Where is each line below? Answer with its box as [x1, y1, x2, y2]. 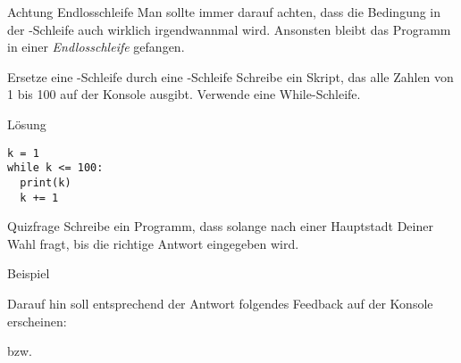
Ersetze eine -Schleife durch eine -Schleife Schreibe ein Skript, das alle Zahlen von [7, 67, 454, 86]
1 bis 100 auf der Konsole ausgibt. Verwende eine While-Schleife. [7, 85, 361, 103]
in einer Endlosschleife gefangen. [7, 37, 185, 56]
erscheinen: [7, 311, 67, 330]
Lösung [7, 114, 46, 133]
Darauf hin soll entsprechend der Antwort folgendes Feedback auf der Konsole [7, 293, 433, 312]
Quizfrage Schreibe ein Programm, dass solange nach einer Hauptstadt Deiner [7, 217, 433, 235]
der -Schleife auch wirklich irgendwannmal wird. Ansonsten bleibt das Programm [7, 20, 451, 38]
